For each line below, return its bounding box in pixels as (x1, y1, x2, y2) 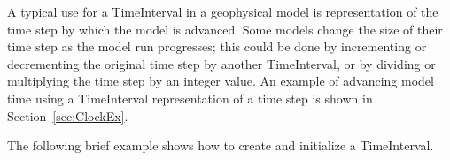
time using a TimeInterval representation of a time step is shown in (7, 88, 373, 107)
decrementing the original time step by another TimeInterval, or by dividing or (7, 54, 436, 72)
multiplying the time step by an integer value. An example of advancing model (7, 72, 434, 90)
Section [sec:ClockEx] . (7, 106, 128, 125)
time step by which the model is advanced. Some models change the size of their (7, 19, 443, 38)
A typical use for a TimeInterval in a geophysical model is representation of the (7, 3, 438, 20)
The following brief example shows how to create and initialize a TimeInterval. (7, 136, 434, 155)
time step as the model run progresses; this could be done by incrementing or (7, 37, 427, 56)
